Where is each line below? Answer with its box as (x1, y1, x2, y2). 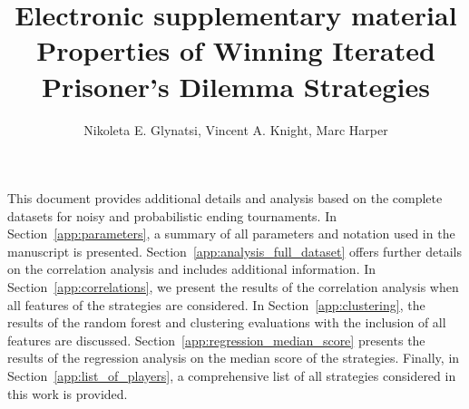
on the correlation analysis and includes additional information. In (7, 259, 376, 278)
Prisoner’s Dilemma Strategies (42, 67, 430, 104)
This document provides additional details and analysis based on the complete (7, 189, 443, 208)
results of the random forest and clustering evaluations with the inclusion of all (7, 313, 446, 332)
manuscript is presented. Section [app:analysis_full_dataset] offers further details (7, 241, 462, 260)
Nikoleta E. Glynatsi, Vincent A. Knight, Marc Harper (83, 120, 388, 139)
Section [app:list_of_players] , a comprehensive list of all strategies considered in (7, 366, 456, 385)
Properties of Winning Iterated (36, 32, 435, 69)
